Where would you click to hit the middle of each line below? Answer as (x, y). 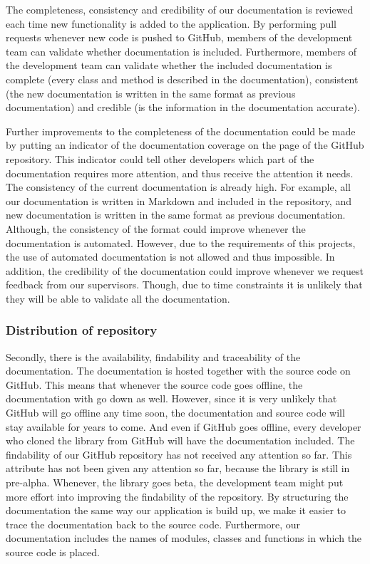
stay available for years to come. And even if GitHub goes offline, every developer (184, 426)
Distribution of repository (82, 330)
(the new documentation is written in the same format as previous (151, 93)
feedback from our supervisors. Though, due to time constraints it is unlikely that (184, 284)
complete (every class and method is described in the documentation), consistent (182, 79)
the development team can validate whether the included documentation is (169, 65)
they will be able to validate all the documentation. (118, 298)
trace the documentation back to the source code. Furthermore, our (153, 524)
